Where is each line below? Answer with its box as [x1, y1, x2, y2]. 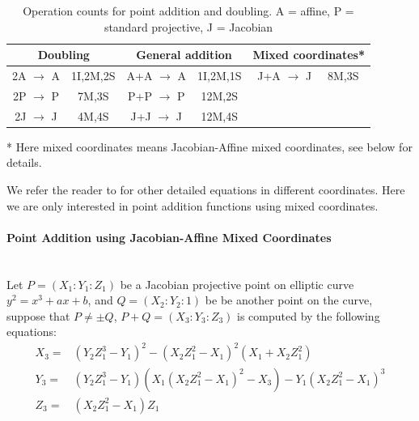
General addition [136, 46, 232, 63]
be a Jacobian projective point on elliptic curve [120, 275, 354, 292]
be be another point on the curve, [205, 291, 373, 308]
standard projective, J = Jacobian [104, 18, 273, 35]
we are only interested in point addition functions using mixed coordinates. [6, 197, 379, 214]
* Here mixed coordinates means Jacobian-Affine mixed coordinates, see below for [6, 138, 413, 155]
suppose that [6, 307, 70, 324]
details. [6, 154, 42, 171]
